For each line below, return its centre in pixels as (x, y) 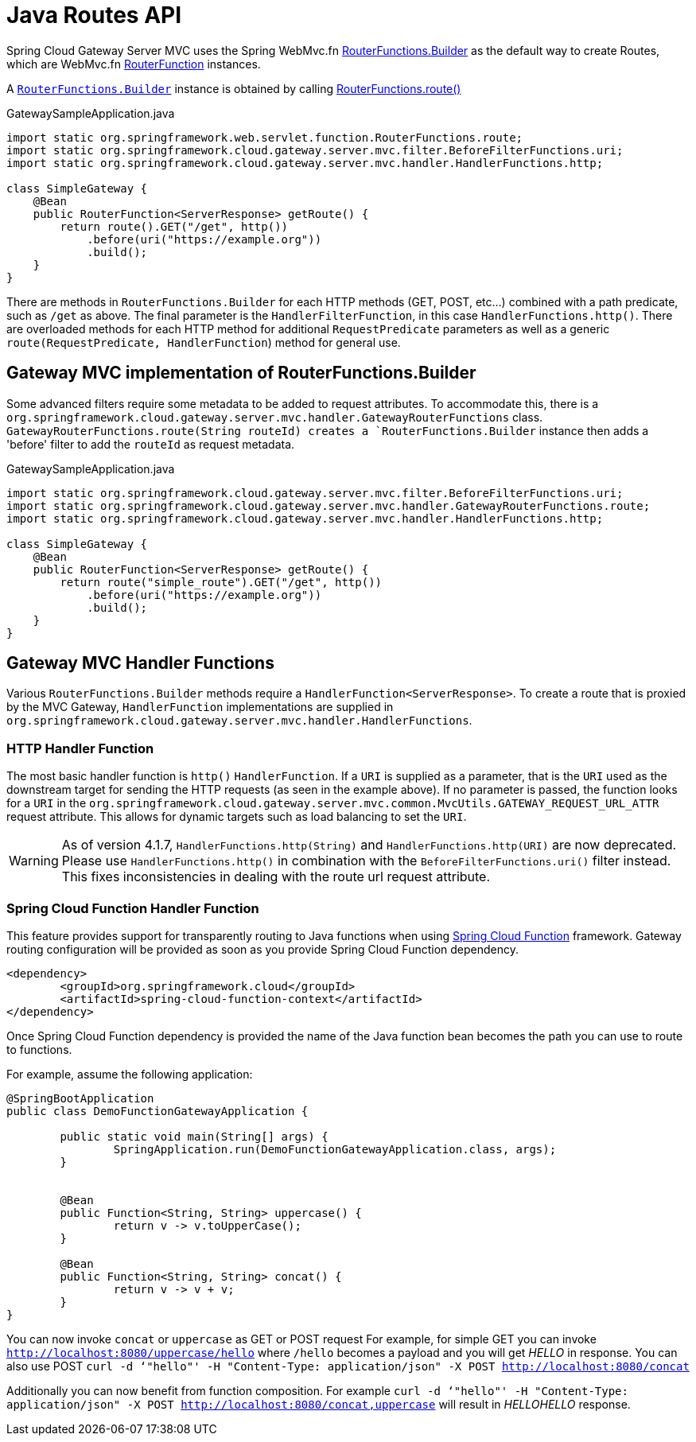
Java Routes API (94, 15)
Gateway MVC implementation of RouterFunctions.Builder (241, 373)
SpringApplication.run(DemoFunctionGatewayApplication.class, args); (335, 1149)
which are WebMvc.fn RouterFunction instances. (134, 64)
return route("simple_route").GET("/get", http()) (221, 582)
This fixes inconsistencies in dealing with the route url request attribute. (276, 877)
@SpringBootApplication (80, 1098)
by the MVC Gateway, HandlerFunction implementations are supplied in (200, 707)
